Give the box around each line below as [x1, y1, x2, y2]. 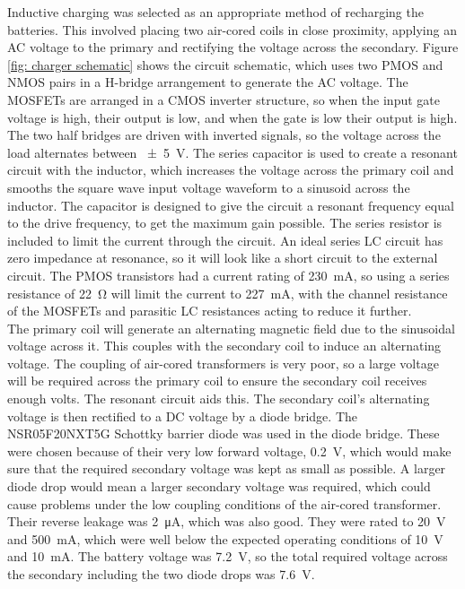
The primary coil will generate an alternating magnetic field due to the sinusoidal [7, 318, 455, 337]
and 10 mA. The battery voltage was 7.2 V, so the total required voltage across [7, 547, 448, 566]
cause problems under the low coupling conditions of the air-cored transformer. [7, 494, 442, 513]
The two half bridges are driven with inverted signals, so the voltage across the [7, 126, 441, 144]
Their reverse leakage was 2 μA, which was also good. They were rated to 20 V [7, 512, 446, 531]
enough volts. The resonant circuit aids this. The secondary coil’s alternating [7, 389, 430, 408]
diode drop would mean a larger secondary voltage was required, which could [7, 477, 431, 496]
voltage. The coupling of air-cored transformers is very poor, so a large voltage [7, 353, 439, 372]
